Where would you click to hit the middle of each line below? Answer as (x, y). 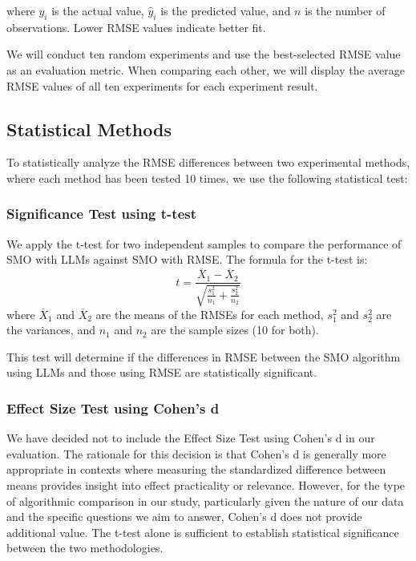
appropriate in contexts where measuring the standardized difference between (196, 469)
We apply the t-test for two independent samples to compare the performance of (204, 243)
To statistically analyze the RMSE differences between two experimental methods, (208, 162)
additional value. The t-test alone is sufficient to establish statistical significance (203, 532)
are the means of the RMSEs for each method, (210, 314)
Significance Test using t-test (102, 214)
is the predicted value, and (226, 10)
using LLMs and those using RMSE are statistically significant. (162, 372)
